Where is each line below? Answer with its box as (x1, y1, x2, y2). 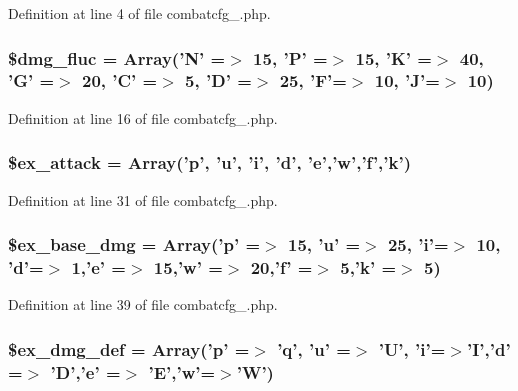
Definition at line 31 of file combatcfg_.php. (8, 189, 278, 210)
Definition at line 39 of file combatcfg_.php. (8, 294, 278, 315)
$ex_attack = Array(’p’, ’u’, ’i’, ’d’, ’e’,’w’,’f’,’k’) (8, 150, 411, 175)
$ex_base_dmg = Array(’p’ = (8, 232, 261, 257)
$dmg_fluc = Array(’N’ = (8, 45, 226, 70)
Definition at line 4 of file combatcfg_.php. (8, 3, 271, 23)
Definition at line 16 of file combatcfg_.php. (8, 107, 278, 128)
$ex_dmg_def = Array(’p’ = (8, 336, 250, 361)
